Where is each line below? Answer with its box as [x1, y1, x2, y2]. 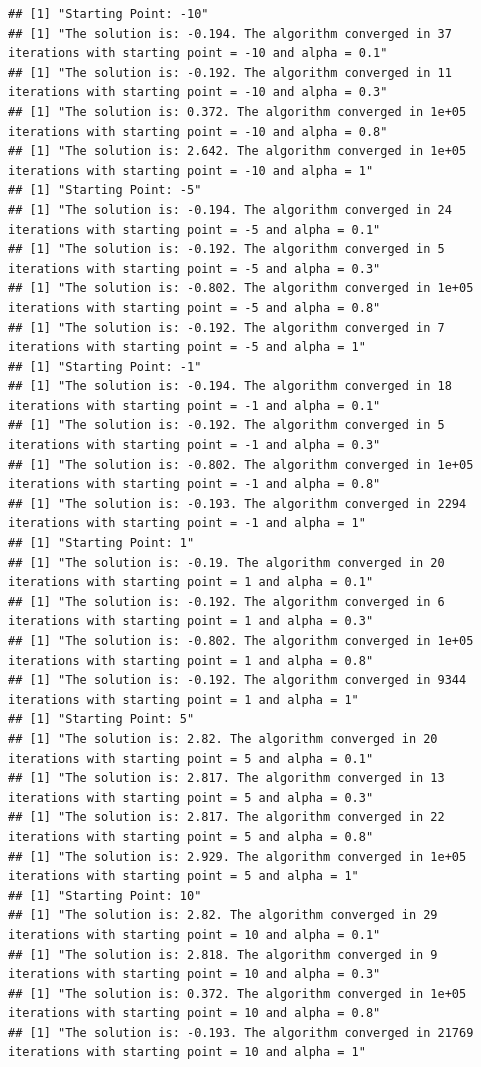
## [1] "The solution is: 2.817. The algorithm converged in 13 [8, 771, 445, 786]
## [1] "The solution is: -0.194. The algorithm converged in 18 [8, 379, 452, 394]
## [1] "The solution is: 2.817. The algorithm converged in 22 [8, 810, 445, 825]
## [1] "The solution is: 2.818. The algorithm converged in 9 [8, 947, 438, 962]
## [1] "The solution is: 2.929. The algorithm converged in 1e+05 [8, 849, 467, 864]
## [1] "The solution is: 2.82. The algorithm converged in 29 [8, 908, 438, 923]
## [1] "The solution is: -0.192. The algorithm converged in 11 [8, 65, 452, 80]
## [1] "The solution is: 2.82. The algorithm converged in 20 [8, 731, 438, 746]
